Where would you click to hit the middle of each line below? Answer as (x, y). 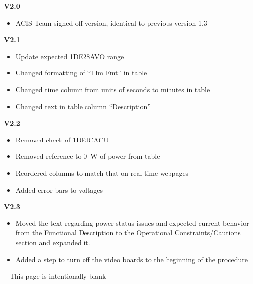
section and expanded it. (53, 242)
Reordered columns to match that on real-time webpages (102, 173)
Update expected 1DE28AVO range (70, 56)
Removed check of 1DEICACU (62, 139)
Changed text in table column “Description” (83, 106)
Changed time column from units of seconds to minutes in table (113, 89)
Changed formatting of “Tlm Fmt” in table (81, 73)
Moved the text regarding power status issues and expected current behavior (132, 223)
